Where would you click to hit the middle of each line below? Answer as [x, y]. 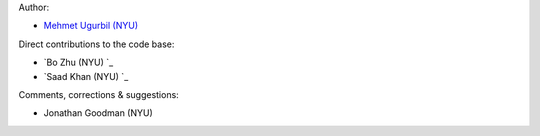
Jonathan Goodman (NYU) [98, 113]
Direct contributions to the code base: [96, 44]
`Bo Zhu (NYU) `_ [78, 62]
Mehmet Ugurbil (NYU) [91, 26]
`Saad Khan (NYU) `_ [86, 76]
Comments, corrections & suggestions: [98, 94]
